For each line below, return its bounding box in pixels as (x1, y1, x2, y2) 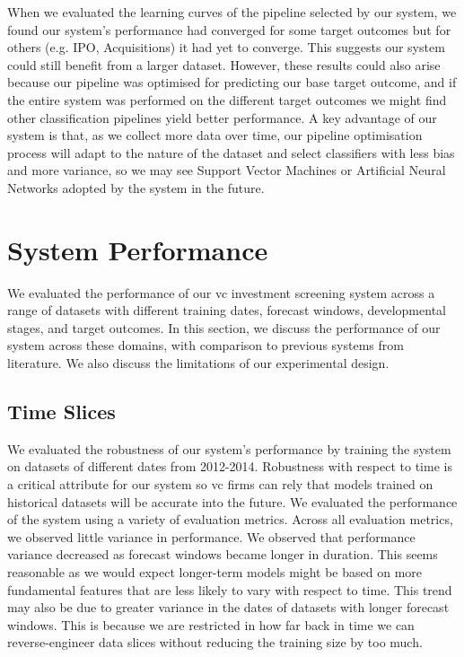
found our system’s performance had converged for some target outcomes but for (7, 20, 451, 39)
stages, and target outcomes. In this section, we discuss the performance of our (7, 318, 441, 337)
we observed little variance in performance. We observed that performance (7, 527, 416, 546)
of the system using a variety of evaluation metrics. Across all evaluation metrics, (7, 510, 453, 529)
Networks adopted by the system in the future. (7, 178, 265, 197)
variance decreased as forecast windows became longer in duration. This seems (7, 545, 438, 564)
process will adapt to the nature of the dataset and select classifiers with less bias (7, 143, 455, 162)
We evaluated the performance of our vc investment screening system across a (7, 283, 435, 302)
